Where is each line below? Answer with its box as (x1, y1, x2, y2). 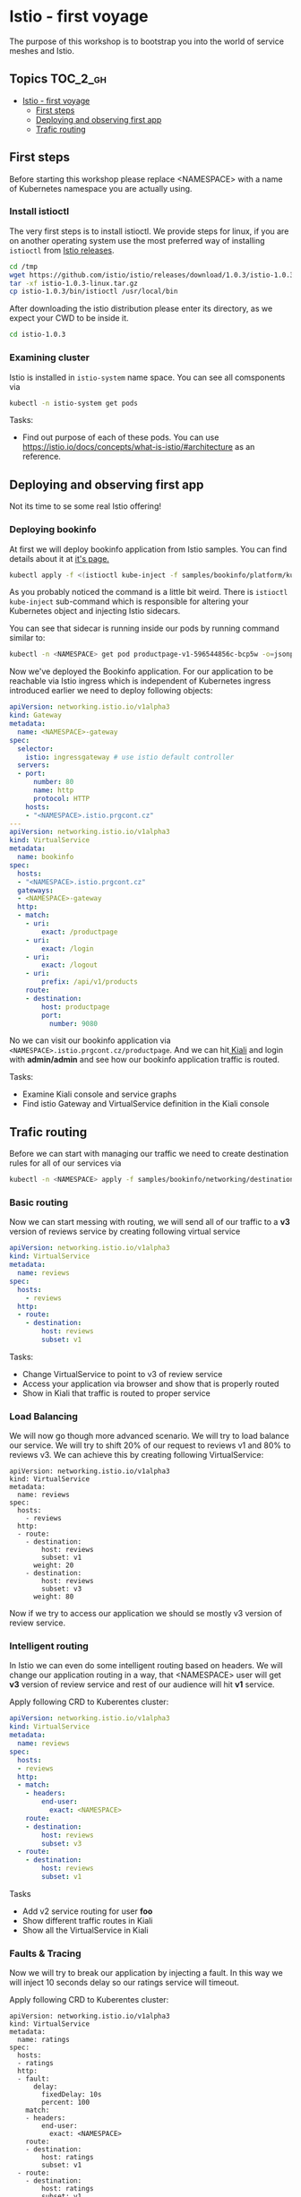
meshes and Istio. (9, 45, 74, 56)
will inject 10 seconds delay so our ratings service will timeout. (9, 1977, 239, 1988)
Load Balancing (9, 1409, 79, 1422)
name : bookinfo (17, 853, 74, 862)
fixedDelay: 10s (41, 2090, 102, 2099)
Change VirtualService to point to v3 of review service (21, 1368, 223, 1379)
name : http (32, 786, 74, 795)
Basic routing (9, 1196, 69, 1209)
